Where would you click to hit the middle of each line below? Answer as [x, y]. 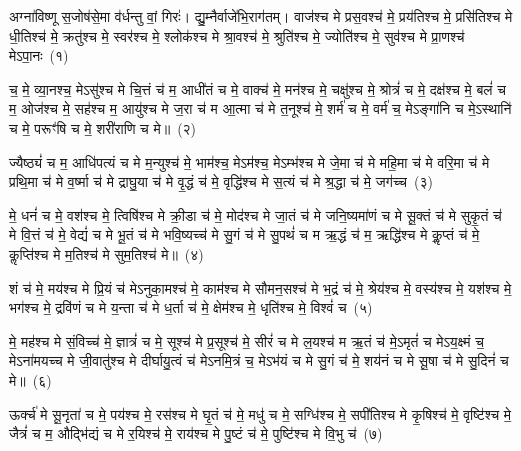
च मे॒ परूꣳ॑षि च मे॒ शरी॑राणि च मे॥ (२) [103, 127]
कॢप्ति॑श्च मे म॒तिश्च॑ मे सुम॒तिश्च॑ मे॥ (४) [106, 253]
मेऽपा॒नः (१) [39, 55]
